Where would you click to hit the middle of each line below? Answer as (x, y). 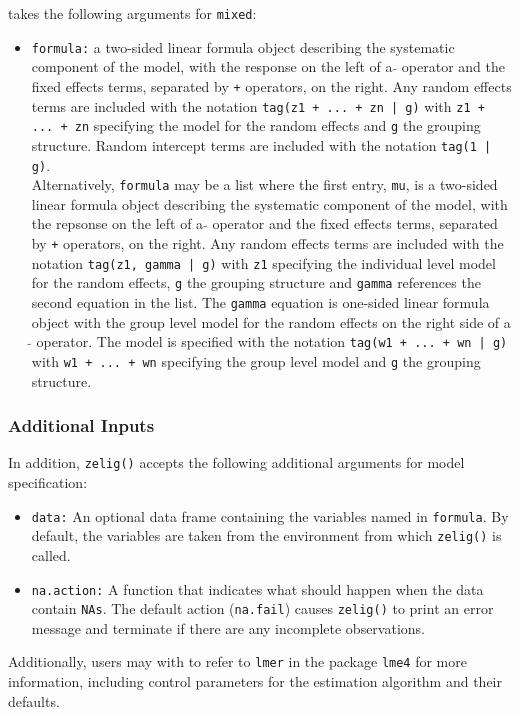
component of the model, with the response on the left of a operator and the (268, 66)
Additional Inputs (81, 425)
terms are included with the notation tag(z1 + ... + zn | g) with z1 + (258, 105)
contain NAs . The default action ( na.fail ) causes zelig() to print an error (262, 608)
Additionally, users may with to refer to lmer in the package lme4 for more (237, 661)
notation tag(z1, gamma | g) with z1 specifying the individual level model (263, 262)
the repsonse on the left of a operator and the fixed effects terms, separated (264, 223)
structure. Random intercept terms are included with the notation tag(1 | (261, 144)
